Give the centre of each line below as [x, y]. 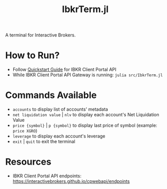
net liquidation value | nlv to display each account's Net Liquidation [86, 115]
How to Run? [32, 55]
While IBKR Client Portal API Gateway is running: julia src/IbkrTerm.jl [88, 75]
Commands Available [51, 95]
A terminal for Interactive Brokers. [41, 35]
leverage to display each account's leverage [59, 136]
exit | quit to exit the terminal [44, 141]
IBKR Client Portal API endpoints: [47, 176]
